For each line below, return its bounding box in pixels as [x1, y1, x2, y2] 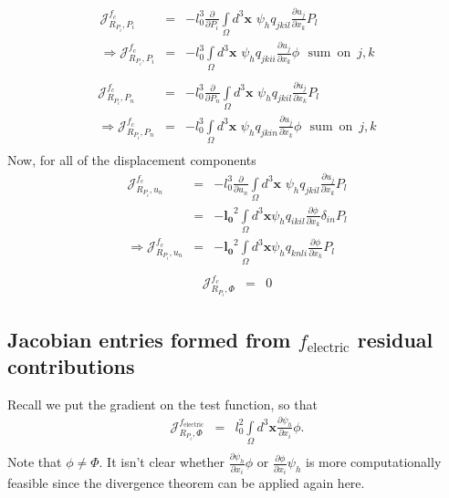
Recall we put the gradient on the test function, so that [7, 394, 318, 413]
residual [357, 325, 433, 353]
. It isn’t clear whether [99, 452, 224, 472]
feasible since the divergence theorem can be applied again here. [7, 473, 365, 493]
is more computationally [305, 452, 442, 472]
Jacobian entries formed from [7, 325, 291, 353]
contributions [7, 352, 135, 380]
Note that [7, 452, 62, 472]
